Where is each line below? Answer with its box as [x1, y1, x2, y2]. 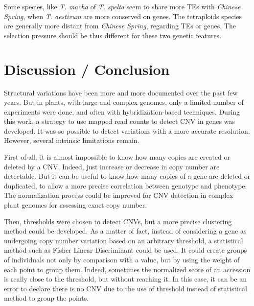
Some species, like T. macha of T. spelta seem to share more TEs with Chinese [4, 1, 241, 11]
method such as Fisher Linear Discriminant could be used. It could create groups [4, 245, 247, 255]
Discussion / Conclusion [4, 59, 170, 79]
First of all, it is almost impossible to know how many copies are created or [4, 152, 230, 162]
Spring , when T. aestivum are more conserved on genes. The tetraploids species [4, 11, 242, 21]
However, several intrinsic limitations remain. [4, 135, 139, 145]
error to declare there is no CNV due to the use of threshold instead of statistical [4, 283, 247, 293]
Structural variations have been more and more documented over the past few [4, 87, 238, 97]
